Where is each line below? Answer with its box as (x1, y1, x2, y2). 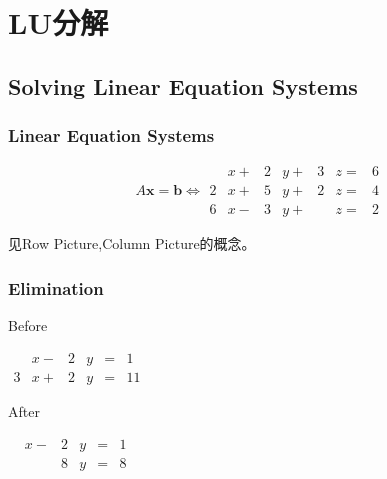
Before (8, 315, 48, 336)
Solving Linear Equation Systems (8, 70, 358, 101)
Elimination (8, 275, 104, 300)
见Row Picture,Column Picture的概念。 (8, 233, 256, 254)
